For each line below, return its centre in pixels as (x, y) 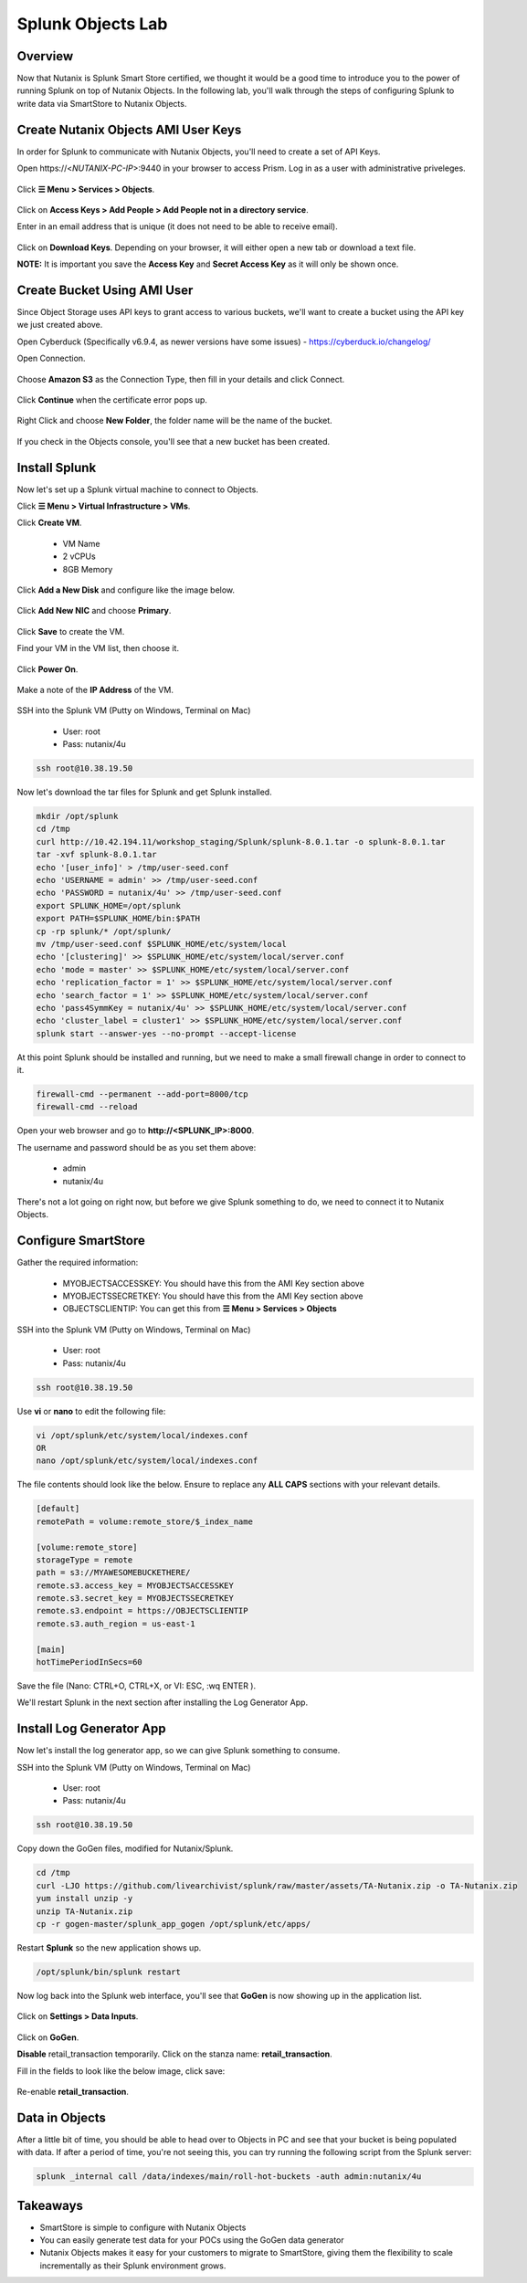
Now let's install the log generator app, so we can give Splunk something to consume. (179, 1751)
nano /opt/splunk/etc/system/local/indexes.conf (147, 1461)
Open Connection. (51, 358)
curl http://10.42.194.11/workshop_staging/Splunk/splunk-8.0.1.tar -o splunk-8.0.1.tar (241, 842)
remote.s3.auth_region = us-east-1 (116, 1624)
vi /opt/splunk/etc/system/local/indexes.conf (142, 1435)
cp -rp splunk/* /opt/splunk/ (104, 931)
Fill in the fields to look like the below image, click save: (121, 2071)
